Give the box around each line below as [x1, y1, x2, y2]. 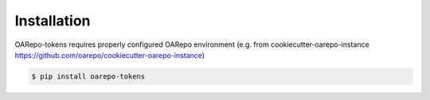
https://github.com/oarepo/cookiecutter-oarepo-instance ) [14, 50, 205, 60]
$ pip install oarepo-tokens [31, 71, 146, 81]
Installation [14, 12, 91, 29]
